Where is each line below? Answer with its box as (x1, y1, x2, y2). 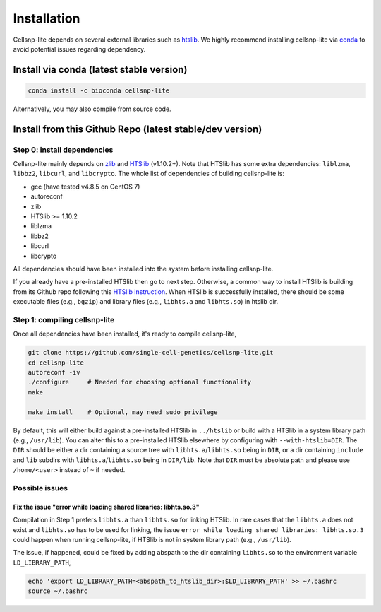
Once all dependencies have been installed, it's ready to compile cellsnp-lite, (13, 329, 237, 339)
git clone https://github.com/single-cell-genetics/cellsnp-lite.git (28, 348, 274, 357)
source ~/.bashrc (28, 587, 88, 595)
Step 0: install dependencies (13, 145, 114, 155)
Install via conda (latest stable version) (13, 64, 188, 76)
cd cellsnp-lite (28, 358, 85, 367)
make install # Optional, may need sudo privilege (28, 408, 218, 416)
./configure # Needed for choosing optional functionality (28, 378, 252, 387)
